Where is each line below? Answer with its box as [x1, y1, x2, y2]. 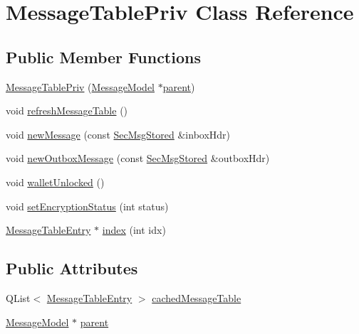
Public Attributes [6, 257, 138, 279]
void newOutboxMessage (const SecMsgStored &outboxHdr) [6, 151, 270, 166]
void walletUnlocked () [6, 174, 105, 189]
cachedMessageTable [152, 290, 241, 305]
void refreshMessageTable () [6, 103, 128, 118]
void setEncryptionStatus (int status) [6, 198, 169, 213]
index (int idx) [102, 222, 166, 237]
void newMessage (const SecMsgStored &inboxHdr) [6, 126, 231, 141]
